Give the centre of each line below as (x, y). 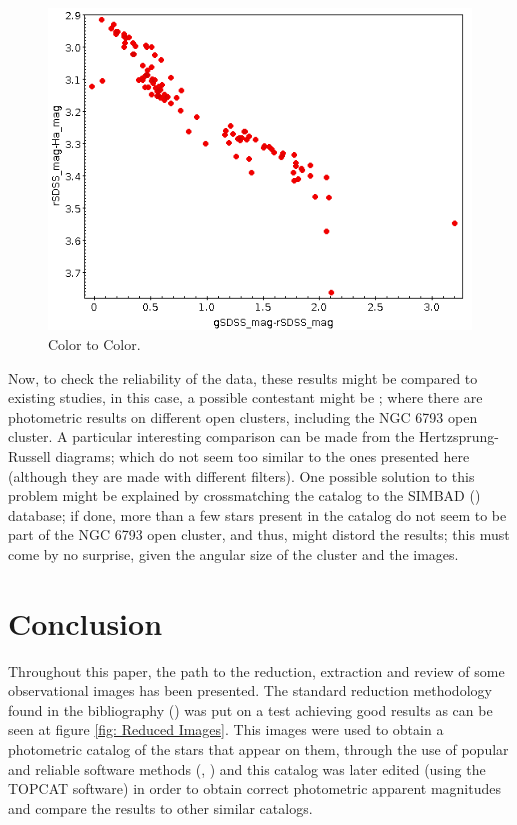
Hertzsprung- (459, 436)
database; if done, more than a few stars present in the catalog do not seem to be (257, 514)
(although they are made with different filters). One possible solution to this (241, 475)
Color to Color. (94, 344)
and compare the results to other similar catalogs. (160, 807)
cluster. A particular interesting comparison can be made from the (211, 436)
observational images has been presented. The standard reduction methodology (250, 690)
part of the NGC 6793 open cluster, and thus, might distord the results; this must (259, 534)
